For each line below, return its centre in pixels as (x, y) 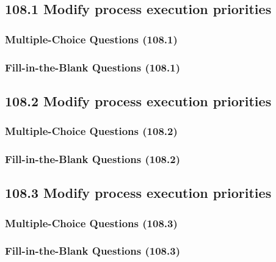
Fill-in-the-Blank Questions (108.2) (93, 159)
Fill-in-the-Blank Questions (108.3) (93, 251)
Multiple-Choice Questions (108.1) (91, 39)
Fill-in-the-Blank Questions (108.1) (93, 67)
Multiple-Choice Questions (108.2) (91, 131)
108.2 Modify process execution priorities (138, 100)
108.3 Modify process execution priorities (138, 193)
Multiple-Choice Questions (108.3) (91, 223)
